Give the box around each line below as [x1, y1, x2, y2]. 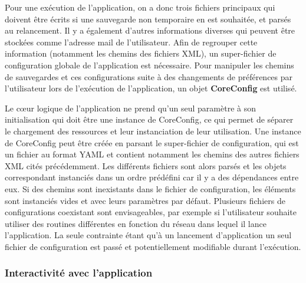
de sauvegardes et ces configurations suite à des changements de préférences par [5, 70, 293, 83]
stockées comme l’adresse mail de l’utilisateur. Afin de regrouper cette [5, 35, 258, 48]
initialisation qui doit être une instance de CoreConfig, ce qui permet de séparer [5, 113, 294, 126]
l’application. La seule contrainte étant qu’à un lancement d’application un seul [5, 229, 292, 241]
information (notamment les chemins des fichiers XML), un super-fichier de [5, 47, 277, 60]
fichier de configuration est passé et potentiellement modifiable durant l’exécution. [5, 240, 301, 252]
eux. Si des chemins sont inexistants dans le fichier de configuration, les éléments [5, 182, 296, 195]
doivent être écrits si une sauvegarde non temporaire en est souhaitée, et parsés [5, 12, 291, 25]
